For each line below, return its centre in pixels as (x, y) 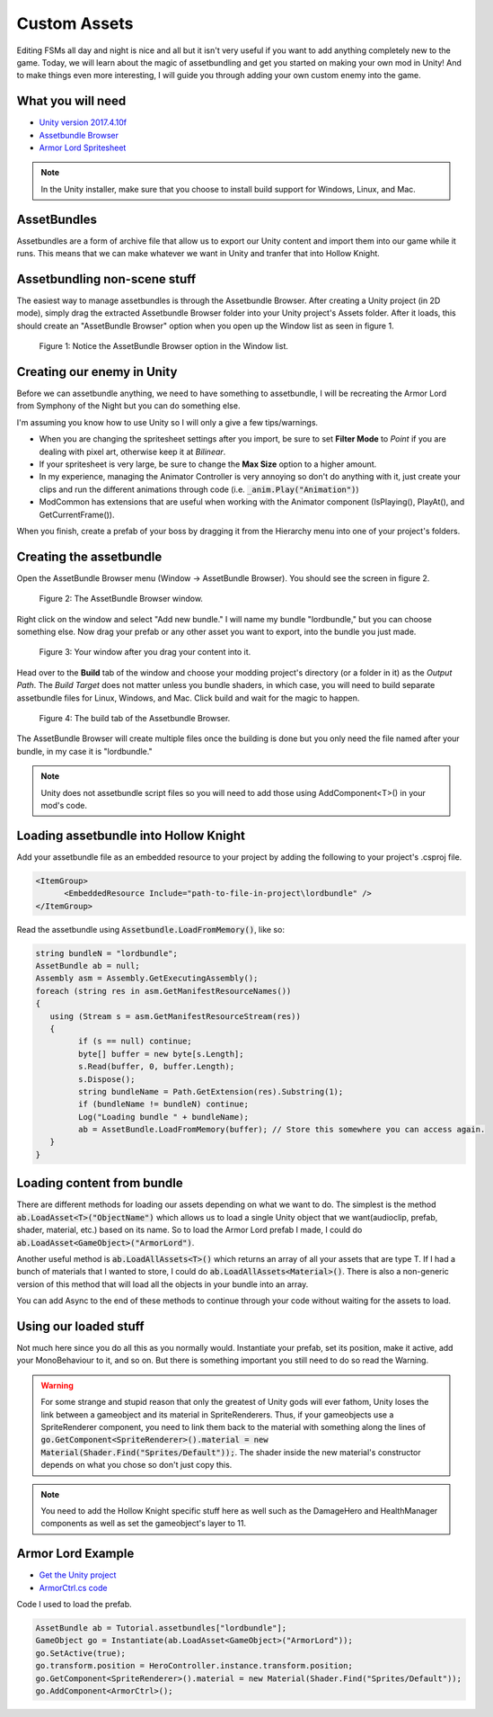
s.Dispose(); (106, 1079)
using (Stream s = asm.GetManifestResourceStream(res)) (175, 1016)
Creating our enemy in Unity (97, 372)
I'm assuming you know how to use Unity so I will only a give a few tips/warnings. (167, 422)
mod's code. (64, 805)
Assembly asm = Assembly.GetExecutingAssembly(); (147, 979)
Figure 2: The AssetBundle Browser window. (121, 599)
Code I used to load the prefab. (74, 1604)
